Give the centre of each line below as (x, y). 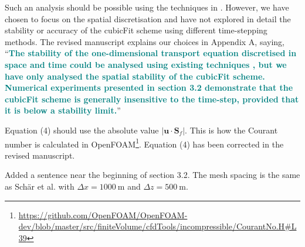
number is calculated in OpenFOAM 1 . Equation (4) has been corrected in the (144, 143)
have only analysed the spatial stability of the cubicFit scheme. (135, 76)
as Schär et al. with (40, 186)
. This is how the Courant (231, 130)
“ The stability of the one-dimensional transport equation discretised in (151, 53)
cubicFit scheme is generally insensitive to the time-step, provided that (152, 99)
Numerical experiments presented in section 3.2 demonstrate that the (149, 88)
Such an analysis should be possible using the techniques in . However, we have (147, 7)
